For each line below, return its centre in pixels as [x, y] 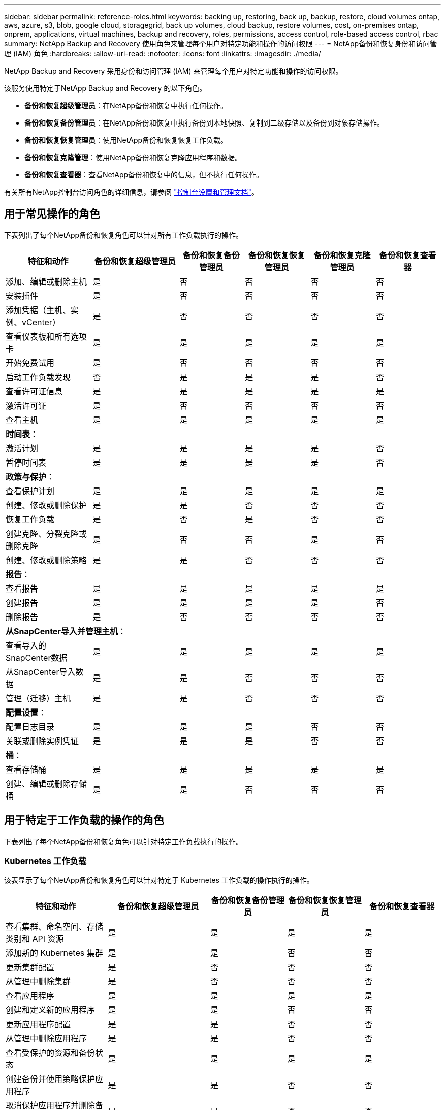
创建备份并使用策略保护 [51, 1079]
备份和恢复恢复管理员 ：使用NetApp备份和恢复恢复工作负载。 [126, 140]
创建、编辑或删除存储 [46, 783]
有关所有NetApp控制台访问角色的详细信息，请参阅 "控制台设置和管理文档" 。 [132, 192]
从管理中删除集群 [38, 982]
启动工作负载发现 [38, 377]
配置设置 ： [26, 712]
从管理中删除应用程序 [46, 1039]
